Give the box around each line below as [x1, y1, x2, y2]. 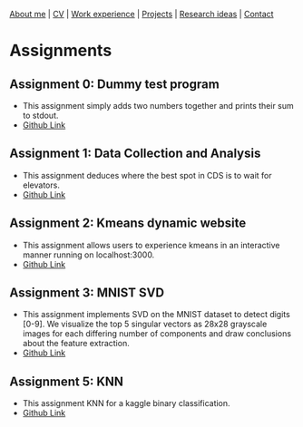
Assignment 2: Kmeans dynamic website [9, 216, 247, 231]
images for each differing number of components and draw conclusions [22, 328, 292, 339]
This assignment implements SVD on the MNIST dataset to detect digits [22, 309, 290, 320]
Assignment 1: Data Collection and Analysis [9, 146, 261, 161]
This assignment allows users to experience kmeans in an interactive [22, 239, 280, 250]
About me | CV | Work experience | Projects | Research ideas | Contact [9, 9, 274, 19]
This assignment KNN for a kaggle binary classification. [22, 398, 230, 409]
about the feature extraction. [22, 338, 130, 349]
